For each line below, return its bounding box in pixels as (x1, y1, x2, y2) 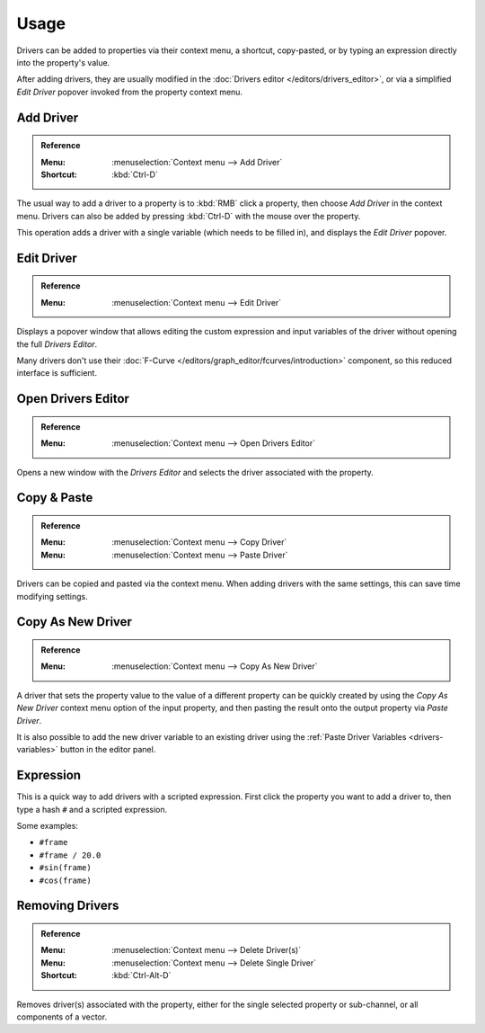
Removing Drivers (16, 898, 119, 913)
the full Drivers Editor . (16, 338, 98, 350)
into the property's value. (16, 57, 110, 67)
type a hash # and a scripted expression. (16, 804, 168, 815)
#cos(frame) (39, 875, 92, 886)
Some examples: (16, 821, 78, 832)
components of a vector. (16, 1011, 108, 1022)
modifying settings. (16, 591, 89, 601)
